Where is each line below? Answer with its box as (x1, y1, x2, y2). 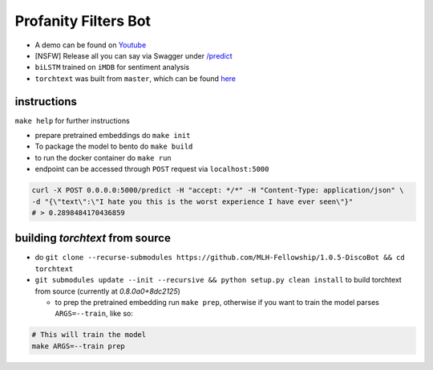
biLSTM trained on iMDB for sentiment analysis (34, 63, 190, 72)
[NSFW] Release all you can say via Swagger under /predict (34, 51, 233, 60)
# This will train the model (31, 330, 147, 340)
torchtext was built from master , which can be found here (34, 73, 237, 83)
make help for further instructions (14, 116, 130, 125)
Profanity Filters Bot (14, 12, 152, 30)
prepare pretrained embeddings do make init (34, 131, 191, 140)
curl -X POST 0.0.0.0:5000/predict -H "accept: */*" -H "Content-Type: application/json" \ (31, 185, 404, 195)
